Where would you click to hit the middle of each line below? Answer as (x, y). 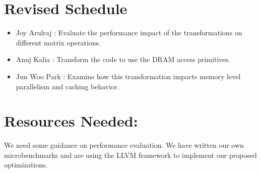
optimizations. (26, 165)
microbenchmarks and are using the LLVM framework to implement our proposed (130, 155)
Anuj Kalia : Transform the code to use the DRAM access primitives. (123, 59)
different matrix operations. (58, 42)
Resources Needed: (71, 121)
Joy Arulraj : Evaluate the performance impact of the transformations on (129, 33)
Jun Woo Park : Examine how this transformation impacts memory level (128, 76)
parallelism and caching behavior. (68, 86)
